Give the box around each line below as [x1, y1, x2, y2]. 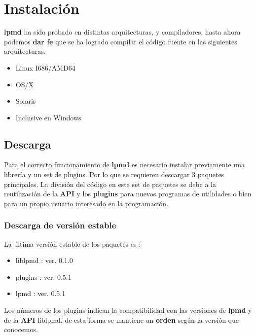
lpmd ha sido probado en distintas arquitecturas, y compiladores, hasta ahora [4, 27, 241, 37]
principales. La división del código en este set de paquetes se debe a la [4, 179, 216, 189]
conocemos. [4, 324, 38, 335]
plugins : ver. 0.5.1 [15, 271, 72, 282]
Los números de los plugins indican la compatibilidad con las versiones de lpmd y [4, 305, 252, 315]
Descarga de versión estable [4, 219, 116, 231]
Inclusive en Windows [15, 112, 81, 122]
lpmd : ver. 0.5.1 [15, 288, 66, 299]
